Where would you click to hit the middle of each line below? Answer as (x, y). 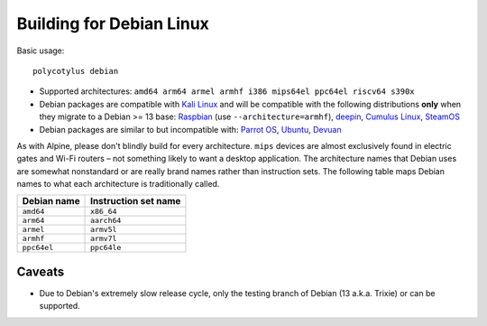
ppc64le (106, 248)
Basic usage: (41, 51)
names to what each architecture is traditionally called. (118, 184)
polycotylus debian (76, 71)
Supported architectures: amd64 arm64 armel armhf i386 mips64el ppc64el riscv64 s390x (227, 91)
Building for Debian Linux (113, 23)
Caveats (41, 271)
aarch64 (106, 221)
